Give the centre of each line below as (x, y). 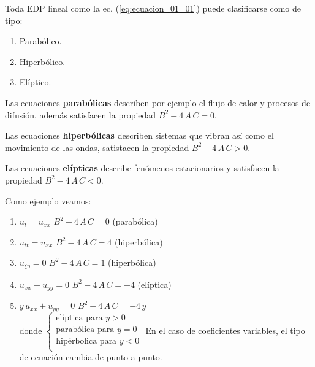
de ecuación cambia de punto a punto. (91, 357)
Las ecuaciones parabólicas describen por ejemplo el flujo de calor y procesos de (158, 102)
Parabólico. (40, 41)
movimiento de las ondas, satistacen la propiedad (97, 147)
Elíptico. (35, 82)
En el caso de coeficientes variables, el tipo (225, 330)
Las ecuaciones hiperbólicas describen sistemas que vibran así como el (139, 135)
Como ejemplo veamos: (48, 200)
